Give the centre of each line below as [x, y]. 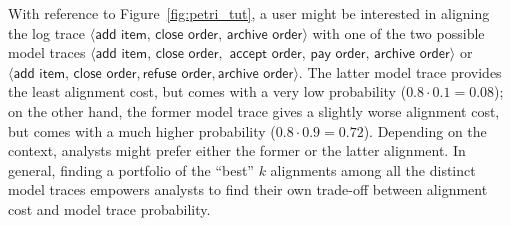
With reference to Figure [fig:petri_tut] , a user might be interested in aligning [249, 13]
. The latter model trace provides [400, 71]
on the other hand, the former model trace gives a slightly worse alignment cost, [254, 110]
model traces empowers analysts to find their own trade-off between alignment [248, 189]
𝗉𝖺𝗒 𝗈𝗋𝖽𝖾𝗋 [338, 54]
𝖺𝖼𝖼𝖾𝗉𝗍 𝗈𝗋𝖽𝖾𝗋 [265, 54]
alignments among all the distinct [373, 169]
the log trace [47, 32]
